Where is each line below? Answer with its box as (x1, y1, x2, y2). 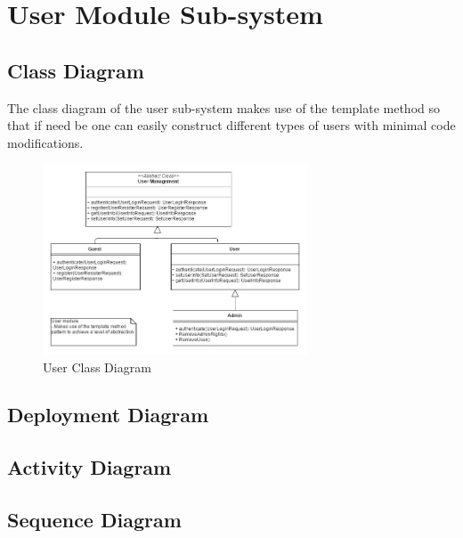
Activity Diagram (7, 453, 172, 481)
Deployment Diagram (7, 401, 209, 428)
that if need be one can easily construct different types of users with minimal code (7, 116, 456, 134)
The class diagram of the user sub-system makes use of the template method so (7, 98, 441, 117)
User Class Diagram (43, 357, 151, 376)
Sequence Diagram (7, 506, 182, 534)
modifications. (7, 133, 84, 151)
